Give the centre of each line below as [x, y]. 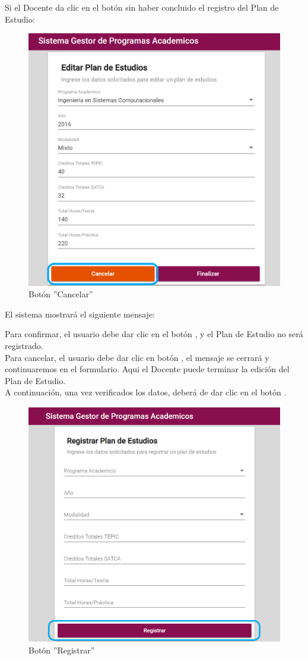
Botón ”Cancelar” [61, 294]
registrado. [24, 346]
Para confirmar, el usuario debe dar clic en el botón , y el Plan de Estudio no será [154, 334]
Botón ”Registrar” [62, 650]
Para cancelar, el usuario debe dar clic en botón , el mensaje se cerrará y [137, 357]
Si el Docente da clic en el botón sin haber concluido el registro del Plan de [142, 7]
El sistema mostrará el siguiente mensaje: [80, 314]
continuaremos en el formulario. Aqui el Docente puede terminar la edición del [147, 369]
